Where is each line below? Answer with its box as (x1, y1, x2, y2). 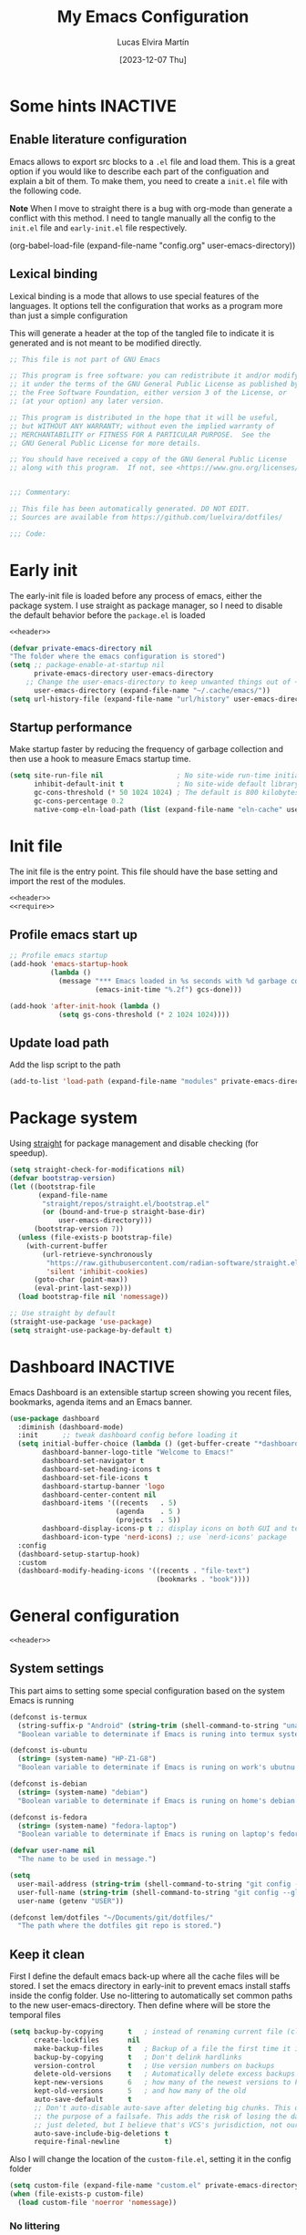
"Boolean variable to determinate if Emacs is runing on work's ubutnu (17, 1763, 296, 1772)
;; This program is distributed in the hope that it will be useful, (9, 413, 280, 422)
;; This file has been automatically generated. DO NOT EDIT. (9, 504, 250, 514)
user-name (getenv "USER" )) (17, 1896, 125, 1906)
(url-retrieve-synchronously (42, 1250, 153, 1259)
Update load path (9, 1035, 109, 1050)
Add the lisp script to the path (9, 1059, 121, 1070)
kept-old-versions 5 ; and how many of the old (33, 2086, 247, 2096)
